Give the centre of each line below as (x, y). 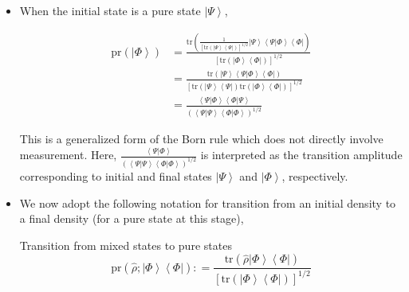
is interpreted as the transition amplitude (301, 155)
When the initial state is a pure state (110, 10)
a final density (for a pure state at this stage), (132, 218)
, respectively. (315, 176)
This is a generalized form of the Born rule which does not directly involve (201, 139)
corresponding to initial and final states (116, 176)
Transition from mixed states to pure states (126, 245)
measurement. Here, (68, 155)
